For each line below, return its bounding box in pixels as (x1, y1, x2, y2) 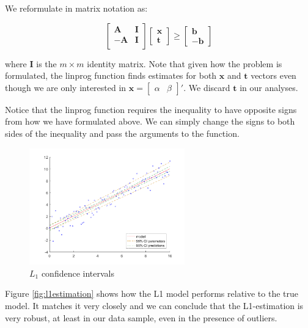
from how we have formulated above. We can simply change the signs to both (5, 115, 295, 128)
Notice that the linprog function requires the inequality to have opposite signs (5, 103, 297, 115)
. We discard (183, 81, 230, 93)
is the (36, 57, 57, 70)
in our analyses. (240, 81, 298, 93)
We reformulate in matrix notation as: (5, 2, 148, 14)
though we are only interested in (5, 81, 127, 93)
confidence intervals (41, 266, 115, 279)
